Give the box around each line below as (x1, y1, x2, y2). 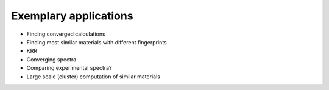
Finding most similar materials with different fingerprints (26, 38, 167, 46)
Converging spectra (26, 55, 77, 63)
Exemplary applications (11, 9, 133, 22)
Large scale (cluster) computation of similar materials (26, 73, 161, 80)
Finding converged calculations (26, 30, 106, 38)
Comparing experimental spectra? (26, 64, 112, 72)
